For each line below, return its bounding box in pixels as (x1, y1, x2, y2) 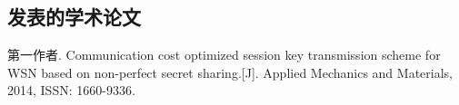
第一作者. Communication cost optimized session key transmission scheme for (7, 45, 441, 64)
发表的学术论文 (7, 3, 141, 31)
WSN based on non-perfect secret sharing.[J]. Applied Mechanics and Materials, (7, 62, 453, 81)
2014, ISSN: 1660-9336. (7, 81, 135, 100)
